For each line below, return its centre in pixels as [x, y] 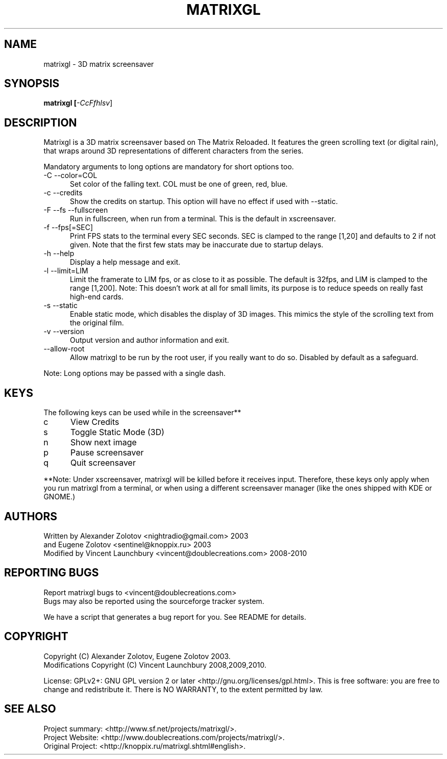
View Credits [95, 422]
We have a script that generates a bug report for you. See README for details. [175, 617]
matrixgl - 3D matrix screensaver [99, 64]
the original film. [97, 323]
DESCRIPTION [41, 122]
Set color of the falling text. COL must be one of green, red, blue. [179, 184]
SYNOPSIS [32, 84]
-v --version [64, 332]
